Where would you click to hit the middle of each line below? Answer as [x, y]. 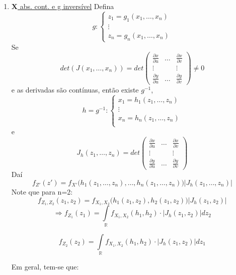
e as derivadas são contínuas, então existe [75, 89]
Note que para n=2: [42, 192]
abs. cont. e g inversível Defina [67, 6]
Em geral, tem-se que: [45, 267]
